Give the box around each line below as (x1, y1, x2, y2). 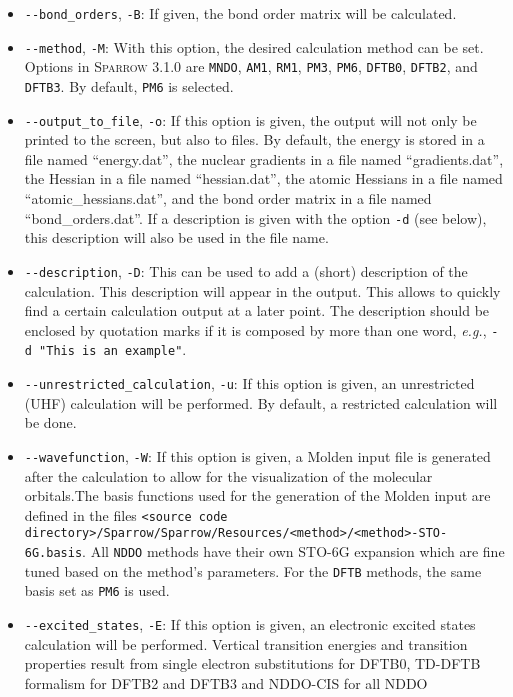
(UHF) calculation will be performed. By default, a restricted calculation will (24, 392, 498, 413)
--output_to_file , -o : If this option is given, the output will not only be (24, 109, 477, 130)
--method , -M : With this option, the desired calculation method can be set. (24, 36, 484, 57)
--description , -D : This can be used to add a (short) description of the (24, 260, 468, 281)
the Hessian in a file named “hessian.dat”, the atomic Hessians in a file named (24, 168, 503, 189)
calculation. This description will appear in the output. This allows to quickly (24, 280, 501, 301)
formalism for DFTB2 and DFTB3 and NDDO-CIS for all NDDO (24, 672, 428, 693)
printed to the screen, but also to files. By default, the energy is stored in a (24, 129, 485, 150)
